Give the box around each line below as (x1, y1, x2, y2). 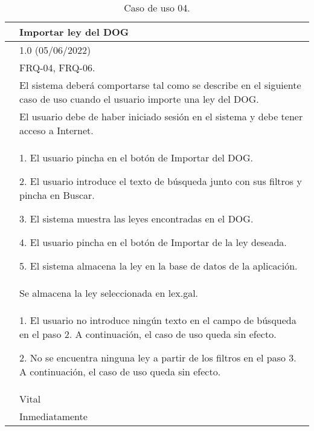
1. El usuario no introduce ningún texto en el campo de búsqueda (19, 313, 296, 327)
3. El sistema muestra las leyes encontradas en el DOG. (19, 212, 254, 225)
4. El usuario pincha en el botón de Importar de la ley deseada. (19, 235, 287, 249)
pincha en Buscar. (19, 188, 95, 202)
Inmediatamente (19, 409, 88, 423)
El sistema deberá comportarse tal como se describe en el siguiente (19, 78, 301, 92)
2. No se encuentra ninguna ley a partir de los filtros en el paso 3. (19, 351, 296, 365)
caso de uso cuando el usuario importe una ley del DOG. (19, 92, 259, 106)
